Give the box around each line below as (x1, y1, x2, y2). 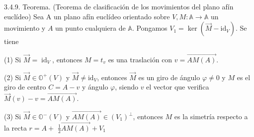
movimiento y (4, 23, 46, 33)
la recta (4, 122, 27, 133)
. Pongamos (132, 23, 168, 33)
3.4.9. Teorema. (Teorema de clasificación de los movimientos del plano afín (4, 1, 234, 11)
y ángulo (82, 82, 108, 92)
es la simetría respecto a (174, 111, 248, 122)
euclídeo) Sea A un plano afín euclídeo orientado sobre (4, 11, 170, 21)
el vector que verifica (146, 82, 209, 92)
